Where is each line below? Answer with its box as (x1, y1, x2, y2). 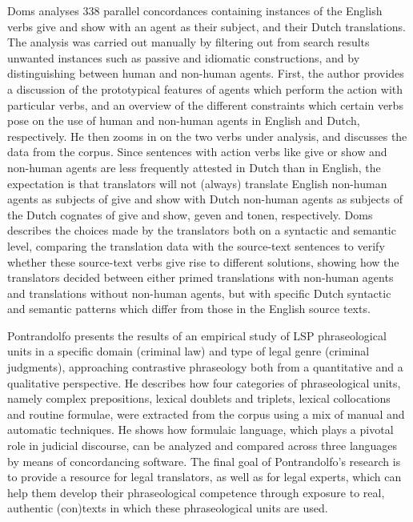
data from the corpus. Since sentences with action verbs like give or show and (7, 143, 387, 160)
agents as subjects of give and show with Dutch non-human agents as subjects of (7, 191, 403, 207)
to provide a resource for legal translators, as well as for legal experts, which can (7, 468, 402, 485)
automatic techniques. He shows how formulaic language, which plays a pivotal (7, 421, 394, 438)
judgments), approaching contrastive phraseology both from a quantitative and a (7, 359, 403, 375)
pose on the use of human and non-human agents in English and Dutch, (7, 112, 360, 129)
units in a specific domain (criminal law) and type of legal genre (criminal (7, 343, 370, 359)
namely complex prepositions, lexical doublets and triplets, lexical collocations (7, 390, 391, 407)
